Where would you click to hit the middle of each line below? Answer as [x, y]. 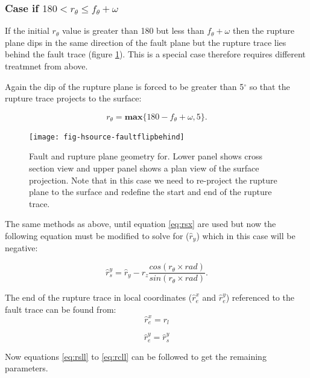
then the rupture [263, 30]
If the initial [27, 30]
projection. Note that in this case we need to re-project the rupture [153, 180]
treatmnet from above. [46, 66]
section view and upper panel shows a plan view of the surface [144, 168]
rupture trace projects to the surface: [73, 98]
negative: [21, 248]
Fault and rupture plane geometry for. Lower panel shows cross [146, 156]
